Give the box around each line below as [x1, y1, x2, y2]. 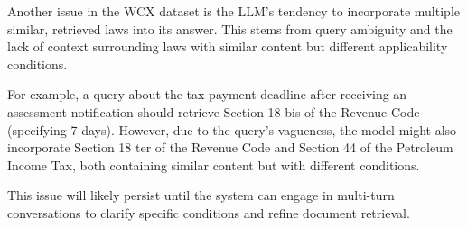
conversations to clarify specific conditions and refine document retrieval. [7, 203, 410, 222]
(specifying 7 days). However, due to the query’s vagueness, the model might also [7, 120, 457, 139]
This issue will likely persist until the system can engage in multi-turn [7, 186, 395, 205]
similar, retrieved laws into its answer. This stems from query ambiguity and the [7, 19, 453, 38]
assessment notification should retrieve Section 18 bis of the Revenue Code [7, 102, 420, 121]
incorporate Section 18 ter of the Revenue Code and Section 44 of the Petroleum [7, 138, 453, 157]
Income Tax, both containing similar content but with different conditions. [7, 155, 420, 174]
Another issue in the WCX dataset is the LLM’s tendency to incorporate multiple [7, 2, 460, 20]
